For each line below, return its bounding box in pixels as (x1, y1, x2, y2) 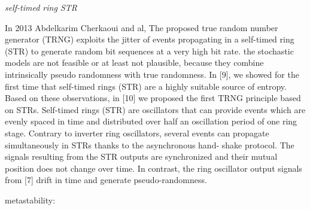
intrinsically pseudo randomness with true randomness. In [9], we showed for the (5, 68, 299, 80)
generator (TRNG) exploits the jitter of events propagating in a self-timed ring (5, 33, 294, 45)
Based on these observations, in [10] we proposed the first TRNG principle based (5, 92, 301, 104)
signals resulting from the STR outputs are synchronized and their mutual (5, 150, 278, 163)
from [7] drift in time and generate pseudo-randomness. (5, 174, 207, 186)
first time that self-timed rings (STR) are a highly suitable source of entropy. (5, 80, 287, 92)
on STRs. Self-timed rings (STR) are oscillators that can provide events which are (5, 103, 306, 115)
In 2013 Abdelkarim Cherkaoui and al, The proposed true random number (5, 21, 278, 34)
